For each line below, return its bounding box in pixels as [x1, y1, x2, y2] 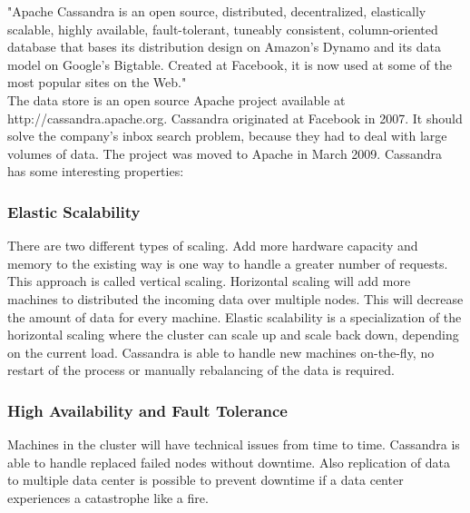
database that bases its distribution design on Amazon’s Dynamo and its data [7, 37, 442, 56]
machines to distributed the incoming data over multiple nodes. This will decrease [7, 289, 464, 308]
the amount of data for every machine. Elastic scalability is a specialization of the [7, 307, 462, 326]
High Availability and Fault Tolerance [7, 399, 288, 421]
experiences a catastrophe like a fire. [7, 488, 209, 507]
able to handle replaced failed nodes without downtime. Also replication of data [7, 452, 450, 471]
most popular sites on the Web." [7, 73, 187, 92]
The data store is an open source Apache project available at [7, 90, 346, 109]
